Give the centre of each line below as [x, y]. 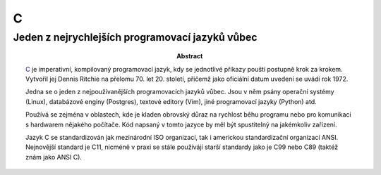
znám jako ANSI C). [54, 157]
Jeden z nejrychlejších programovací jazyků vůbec [135, 37]
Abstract [190, 56]
